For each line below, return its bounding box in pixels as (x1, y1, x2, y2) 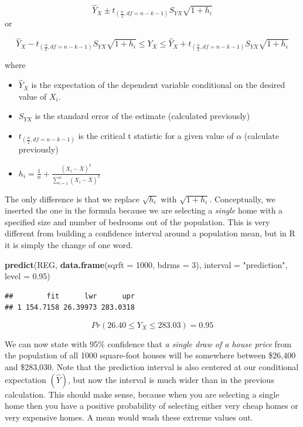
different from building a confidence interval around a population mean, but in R (5, 227, 295, 239)
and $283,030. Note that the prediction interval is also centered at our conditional (5, 361, 299, 373)
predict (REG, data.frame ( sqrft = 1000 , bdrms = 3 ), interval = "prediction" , (5, 258, 288, 270)
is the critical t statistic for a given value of (78, 130, 234, 141)
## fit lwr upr (5, 292, 135, 300)
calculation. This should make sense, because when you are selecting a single (5, 388, 280, 400)
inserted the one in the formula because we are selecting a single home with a (5, 204, 283, 216)
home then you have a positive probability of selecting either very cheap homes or (5, 399, 298, 412)
